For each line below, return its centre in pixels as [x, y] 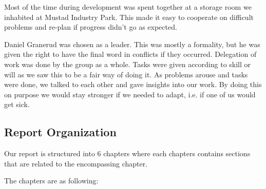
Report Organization [60, 132]
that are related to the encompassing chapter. [76, 163]
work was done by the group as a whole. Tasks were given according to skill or [128, 64]
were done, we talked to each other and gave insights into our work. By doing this [133, 84]
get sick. [17, 104]
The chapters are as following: [51, 181]
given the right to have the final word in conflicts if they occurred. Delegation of [130, 54]
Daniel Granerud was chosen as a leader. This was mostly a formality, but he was [132, 44]
